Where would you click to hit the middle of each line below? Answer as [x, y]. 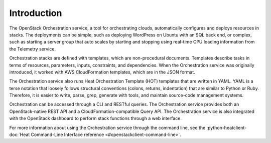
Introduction [36, 13]
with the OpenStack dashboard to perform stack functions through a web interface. [95, 118]
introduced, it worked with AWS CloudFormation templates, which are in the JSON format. [102, 72]
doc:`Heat [20, 134]
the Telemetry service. [33, 49]
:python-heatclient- [227, 127]
